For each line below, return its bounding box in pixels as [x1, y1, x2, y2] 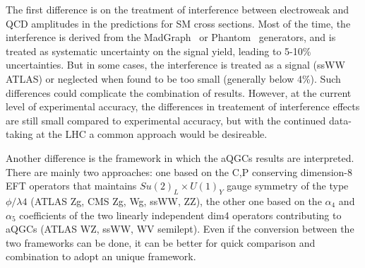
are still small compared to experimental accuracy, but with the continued [6, 112, 326, 127]
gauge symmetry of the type [227, 178, 349, 193]
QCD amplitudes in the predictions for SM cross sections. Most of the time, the [6, 16, 351, 30]
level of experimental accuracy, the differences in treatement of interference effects [6, 99, 360, 114]
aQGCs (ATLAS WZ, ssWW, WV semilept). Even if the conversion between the [6, 221, 354, 236]
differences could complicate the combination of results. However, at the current [6, 85, 352, 100]
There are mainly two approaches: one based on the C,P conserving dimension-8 [6, 164, 353, 179]
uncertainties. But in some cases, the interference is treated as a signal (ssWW [6, 57, 345, 72]
